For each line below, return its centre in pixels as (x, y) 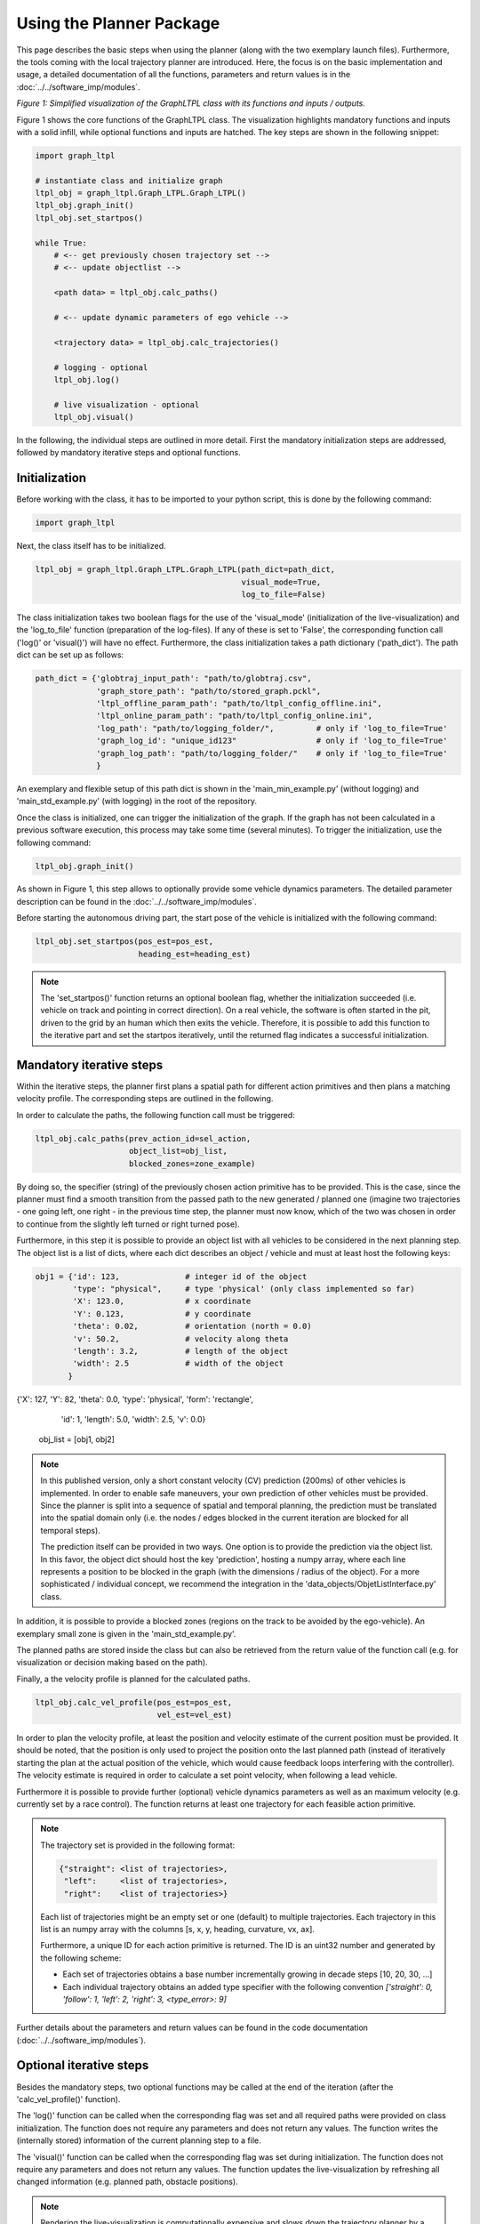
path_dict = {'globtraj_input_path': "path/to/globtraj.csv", (173, 679)
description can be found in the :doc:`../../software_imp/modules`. (136, 901)
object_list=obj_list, (179, 1151)
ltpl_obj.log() (87, 379)
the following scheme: (81, 1958)
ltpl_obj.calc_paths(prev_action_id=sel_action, (143, 1138)
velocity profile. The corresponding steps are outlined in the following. (145, 1099)
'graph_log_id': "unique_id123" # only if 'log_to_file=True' (272, 741)
